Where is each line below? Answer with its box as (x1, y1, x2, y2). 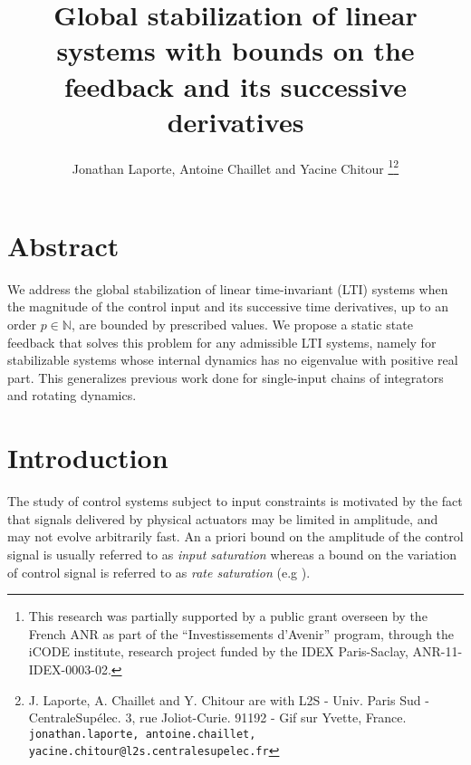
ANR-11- (412, 642, 463, 661)
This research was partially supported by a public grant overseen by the (28, 607, 428, 626)
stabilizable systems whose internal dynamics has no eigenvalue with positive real (7, 350, 458, 369)
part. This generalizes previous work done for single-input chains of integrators (7, 368, 444, 387)
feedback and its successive (63, 67, 408, 104)
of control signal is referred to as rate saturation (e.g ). (7, 562, 311, 581)
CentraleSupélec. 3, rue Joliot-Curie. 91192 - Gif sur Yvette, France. (28, 708, 407, 727)
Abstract (7, 226, 120, 263)
